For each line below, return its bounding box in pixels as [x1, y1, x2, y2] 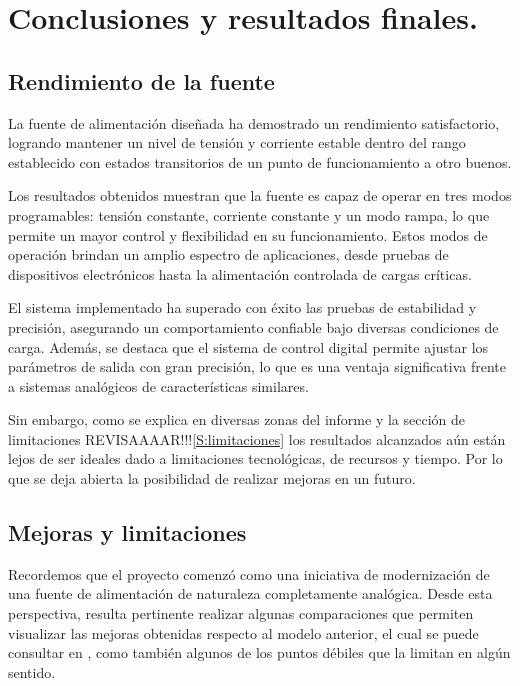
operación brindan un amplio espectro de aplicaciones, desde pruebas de [8, 244, 449, 265]
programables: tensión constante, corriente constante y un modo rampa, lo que [8, 204, 490, 225]
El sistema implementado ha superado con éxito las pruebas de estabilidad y [8, 297, 477, 318]
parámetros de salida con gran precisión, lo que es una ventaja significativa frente [8, 356, 506, 377]
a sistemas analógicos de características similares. [8, 375, 309, 396]
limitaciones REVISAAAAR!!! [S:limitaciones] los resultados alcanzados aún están [8, 428, 506, 449]
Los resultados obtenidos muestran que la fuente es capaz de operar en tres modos [8, 185, 512, 206]
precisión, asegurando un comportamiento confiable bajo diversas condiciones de [8, 316, 499, 337]
